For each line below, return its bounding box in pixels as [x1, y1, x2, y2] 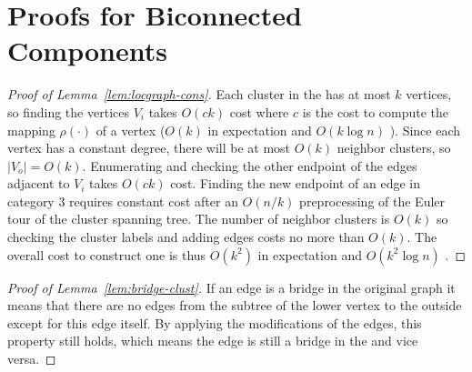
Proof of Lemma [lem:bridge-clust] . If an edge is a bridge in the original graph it [7, 277, 456, 297]
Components [7, 32, 167, 69]
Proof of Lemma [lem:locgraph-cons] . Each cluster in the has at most [7, 85, 391, 104]
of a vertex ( [95, 120, 166, 139]
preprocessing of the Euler [299, 191, 446, 210]
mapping [7, 120, 55, 139]
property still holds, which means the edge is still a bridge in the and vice [7, 331, 418, 350]
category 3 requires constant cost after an [7, 191, 238, 210]
